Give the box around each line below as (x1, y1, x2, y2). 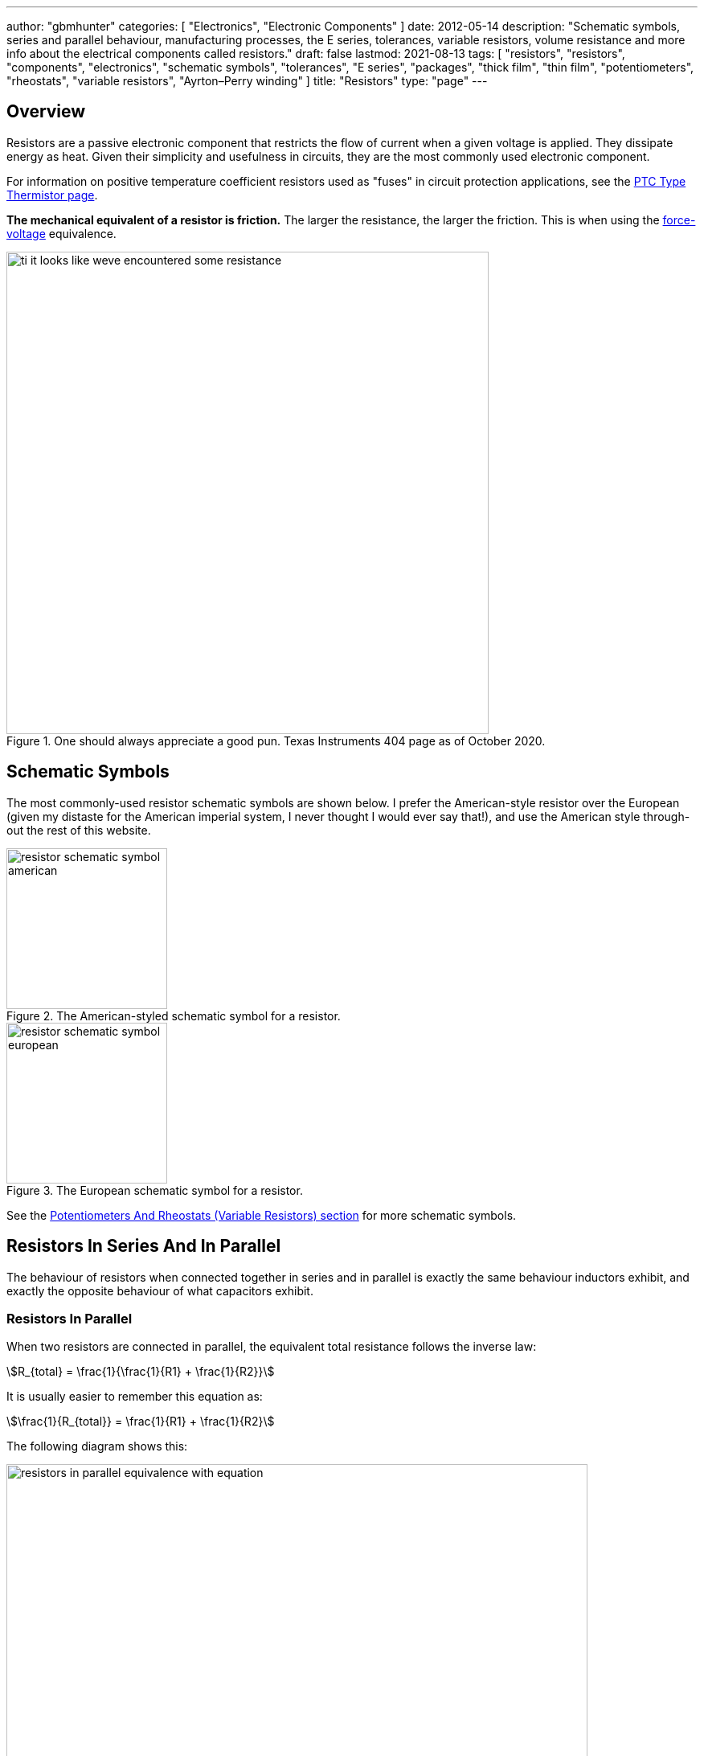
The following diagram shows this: (6, 1439, 188, 1454)
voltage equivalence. (6, 226, 117, 240)
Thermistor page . (6, 187, 98, 202)
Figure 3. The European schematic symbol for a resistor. (6, 1183, 303, 1197)
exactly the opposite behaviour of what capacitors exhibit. (6, 1283, 313, 1298)
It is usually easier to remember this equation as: (6, 1389, 263, 1404)
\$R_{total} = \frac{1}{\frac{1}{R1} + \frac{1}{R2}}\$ (6, 1364, 275, 1379)
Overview (6, 101, 86, 122)
